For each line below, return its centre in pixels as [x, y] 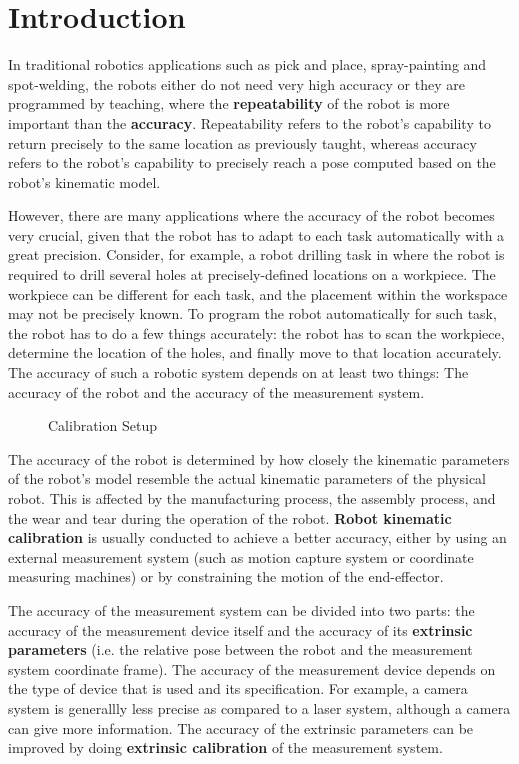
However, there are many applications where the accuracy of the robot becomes [251, 215]
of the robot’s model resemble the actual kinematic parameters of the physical [247, 478]
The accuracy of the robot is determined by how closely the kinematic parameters [259, 458]
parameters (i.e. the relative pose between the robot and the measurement [240, 649]
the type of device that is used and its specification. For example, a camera [238, 688]
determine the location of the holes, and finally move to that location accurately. [255, 352]
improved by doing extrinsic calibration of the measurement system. [225, 747]
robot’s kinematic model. [84, 181]
